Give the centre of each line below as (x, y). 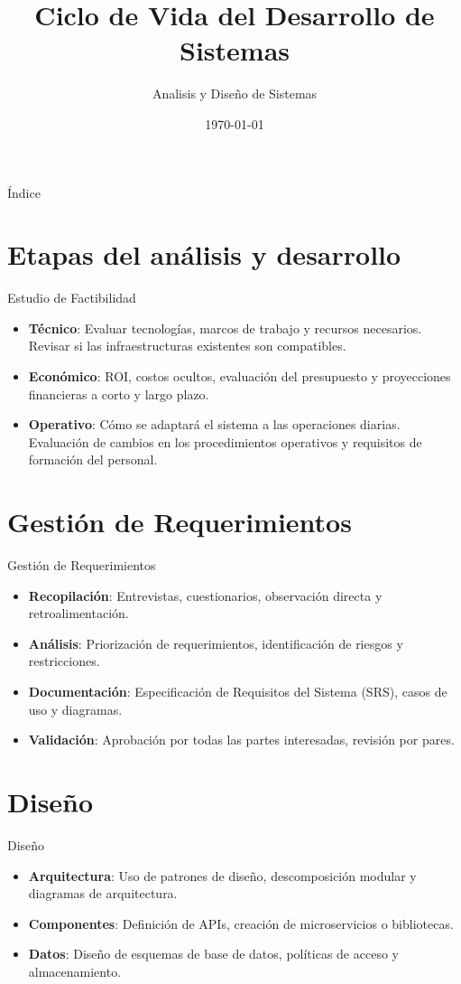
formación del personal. (93, 459)
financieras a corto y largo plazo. (119, 394)
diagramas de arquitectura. (103, 893)
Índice (24, 192)
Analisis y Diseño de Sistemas (235, 94)
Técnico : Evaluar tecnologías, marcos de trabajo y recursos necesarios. (225, 328)
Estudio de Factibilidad (72, 298)
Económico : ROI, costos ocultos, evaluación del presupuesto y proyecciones (240, 376)
